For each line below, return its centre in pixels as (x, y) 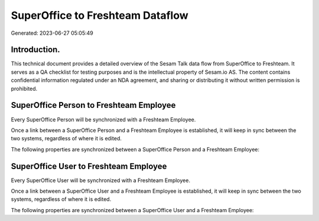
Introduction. (35, 50)
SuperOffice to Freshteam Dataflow (100, 15)
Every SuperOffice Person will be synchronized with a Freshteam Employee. (103, 119)
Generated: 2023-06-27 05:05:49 (52, 33)
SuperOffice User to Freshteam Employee (89, 166)
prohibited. (24, 88)
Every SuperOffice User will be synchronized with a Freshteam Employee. (100, 180)
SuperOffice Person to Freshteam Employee (93, 105)
